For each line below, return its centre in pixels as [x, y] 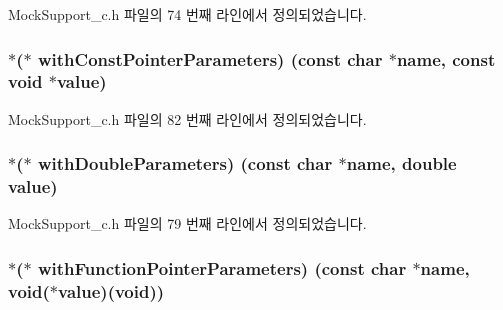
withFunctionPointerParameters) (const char [222, 267]
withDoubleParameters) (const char [185, 163]
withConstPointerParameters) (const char [210, 58]
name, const [446, 58]
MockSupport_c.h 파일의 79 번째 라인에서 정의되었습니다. [187, 223]
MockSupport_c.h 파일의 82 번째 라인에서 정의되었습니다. [187, 118]
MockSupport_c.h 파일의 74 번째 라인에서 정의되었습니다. [187, 14]
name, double [401, 163]
